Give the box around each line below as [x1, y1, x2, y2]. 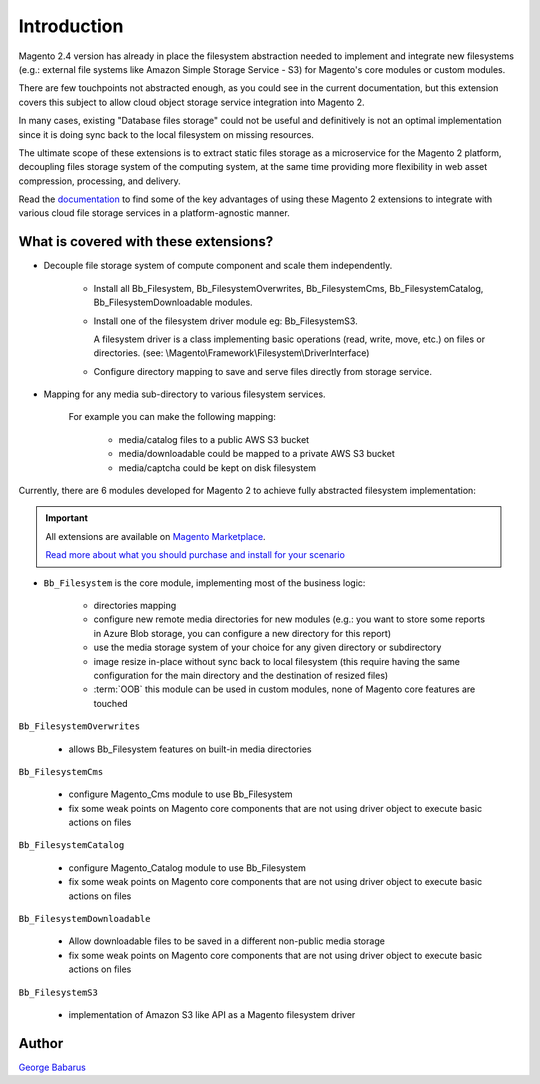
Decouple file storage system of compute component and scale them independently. [43, 260, 393, 272]
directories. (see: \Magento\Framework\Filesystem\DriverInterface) [93, 347, 370, 359]
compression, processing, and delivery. [18, 175, 182, 187]
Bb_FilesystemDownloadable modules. [93, 296, 254, 309]
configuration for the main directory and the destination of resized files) [93, 669, 389, 681]
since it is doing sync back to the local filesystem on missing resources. [18, 128, 315, 140]
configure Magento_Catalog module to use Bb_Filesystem [68, 861, 307, 874]
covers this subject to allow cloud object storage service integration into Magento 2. [18, 96, 365, 108]
